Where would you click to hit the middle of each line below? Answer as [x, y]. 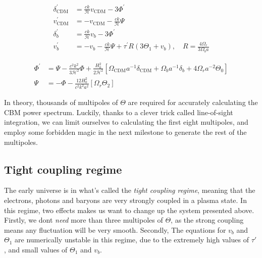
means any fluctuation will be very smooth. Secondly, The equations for [115, 229]
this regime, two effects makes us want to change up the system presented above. [129, 210]
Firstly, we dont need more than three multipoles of [84, 220]
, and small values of [36, 249]
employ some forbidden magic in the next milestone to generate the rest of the [125, 132]
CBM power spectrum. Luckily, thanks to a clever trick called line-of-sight [119, 112]
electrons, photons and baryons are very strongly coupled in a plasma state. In [125, 200]
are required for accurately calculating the [193, 102]
